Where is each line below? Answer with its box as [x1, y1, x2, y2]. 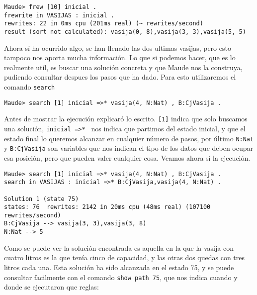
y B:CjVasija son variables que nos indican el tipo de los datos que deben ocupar [4, 143, 254, 153]
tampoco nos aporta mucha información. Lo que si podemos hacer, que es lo [4, 52, 236, 63]
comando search [4, 82, 55, 92]
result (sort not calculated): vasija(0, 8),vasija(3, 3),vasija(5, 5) [4, 28, 246, 35]
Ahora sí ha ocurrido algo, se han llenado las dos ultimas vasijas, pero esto [4, 42, 231, 53]
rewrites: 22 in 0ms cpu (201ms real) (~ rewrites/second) [4, 20, 203, 27]
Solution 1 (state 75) [4, 195, 79, 202]
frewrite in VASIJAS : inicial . [4, 11, 114, 19]
